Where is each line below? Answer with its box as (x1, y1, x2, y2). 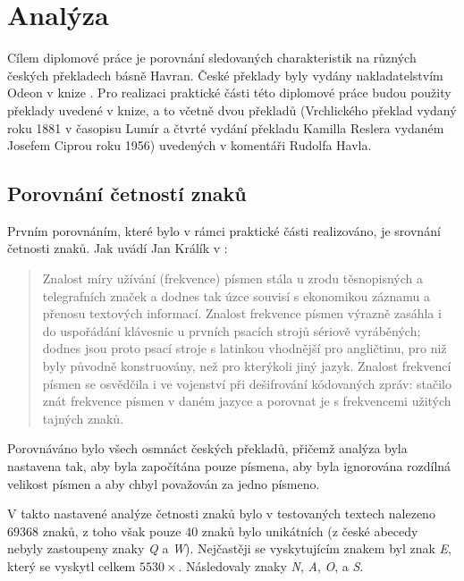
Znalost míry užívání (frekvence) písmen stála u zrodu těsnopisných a (42, 269, 423, 288)
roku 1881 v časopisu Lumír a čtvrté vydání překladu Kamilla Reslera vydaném (7, 118, 444, 137)
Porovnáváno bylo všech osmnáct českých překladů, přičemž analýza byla (7, 439, 408, 458)
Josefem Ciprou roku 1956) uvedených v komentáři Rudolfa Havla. (7, 136, 372, 155)
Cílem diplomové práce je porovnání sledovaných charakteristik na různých (7, 48, 417, 67)
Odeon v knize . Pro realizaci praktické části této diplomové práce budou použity (7, 83, 451, 102)
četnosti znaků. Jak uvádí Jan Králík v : (7, 239, 228, 257)
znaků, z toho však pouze (42, 521, 181, 540)
